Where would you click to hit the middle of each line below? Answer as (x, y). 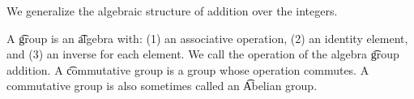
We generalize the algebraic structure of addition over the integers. (172, 11)
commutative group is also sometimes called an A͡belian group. (162, 86)
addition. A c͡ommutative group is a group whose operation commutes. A (188, 69)
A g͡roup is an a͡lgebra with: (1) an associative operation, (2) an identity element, (207, 38)
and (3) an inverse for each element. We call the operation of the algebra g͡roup (203, 54)
